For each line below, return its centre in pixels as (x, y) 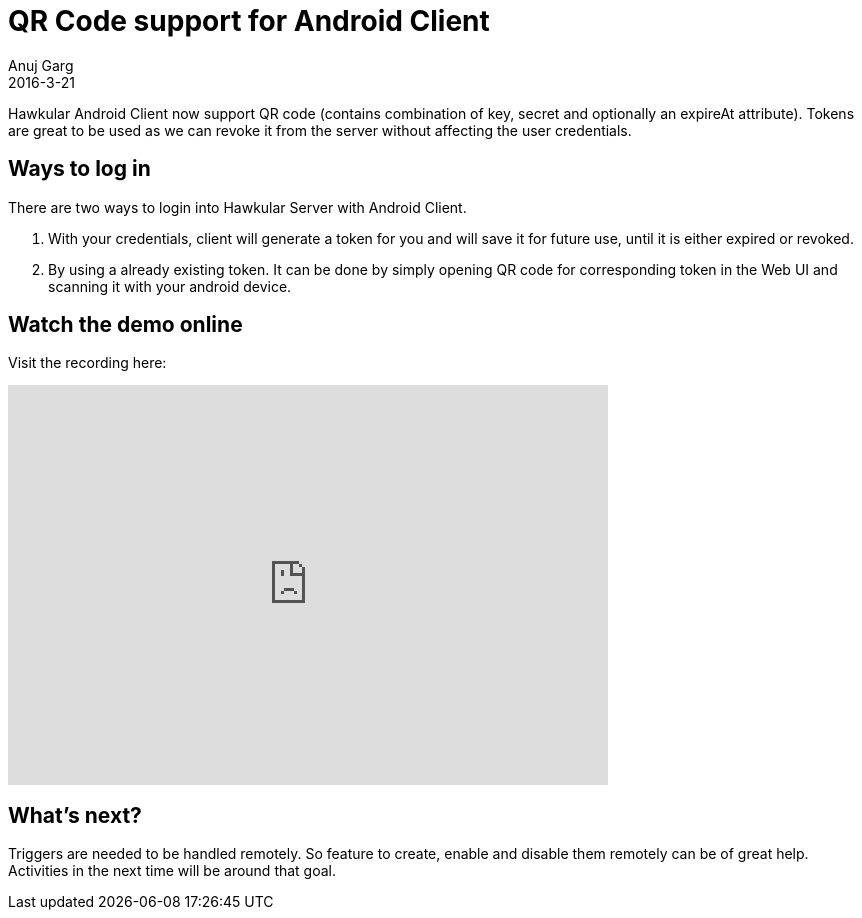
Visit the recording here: (87, 363)
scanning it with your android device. (170, 286)
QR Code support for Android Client (249, 21)
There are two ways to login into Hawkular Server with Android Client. (237, 207)
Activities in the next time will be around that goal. (172, 871)
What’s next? (75, 815)
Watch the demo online (125, 325)
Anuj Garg (41, 65)
